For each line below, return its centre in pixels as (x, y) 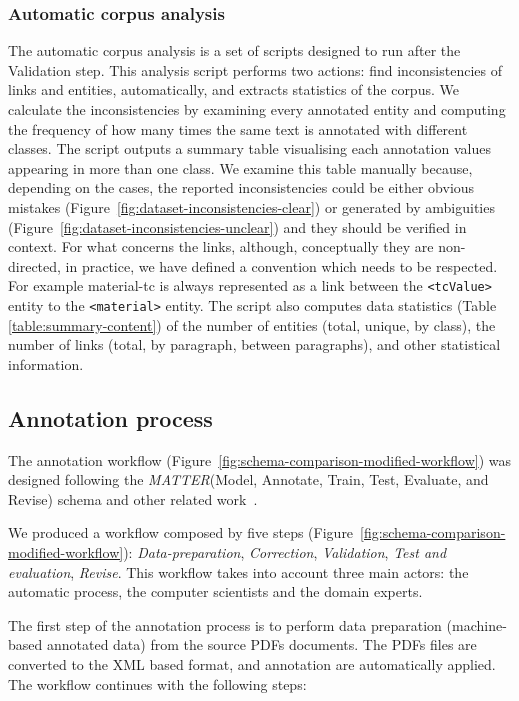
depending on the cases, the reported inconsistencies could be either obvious (241, 187)
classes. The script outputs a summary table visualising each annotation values (249, 148)
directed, (34, 265)
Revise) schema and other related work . (133, 498)
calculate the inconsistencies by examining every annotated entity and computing (257, 109)
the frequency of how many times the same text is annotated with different (238, 128)
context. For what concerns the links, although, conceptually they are (221, 246)
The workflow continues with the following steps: (157, 683)
